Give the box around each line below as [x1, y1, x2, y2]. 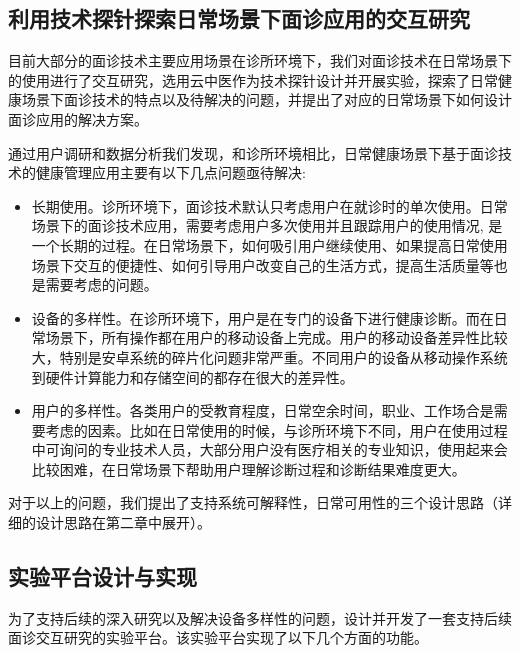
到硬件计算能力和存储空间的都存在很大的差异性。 [31, 366, 354, 387]
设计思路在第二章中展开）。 [35, 512, 211, 533]
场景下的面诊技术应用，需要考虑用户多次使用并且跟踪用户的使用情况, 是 [31, 215, 503, 236]
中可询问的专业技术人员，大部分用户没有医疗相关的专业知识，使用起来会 [31, 439, 508, 460]
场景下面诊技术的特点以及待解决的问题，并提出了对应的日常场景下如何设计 [21, 89, 512, 110]
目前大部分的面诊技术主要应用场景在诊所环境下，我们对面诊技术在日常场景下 [8, 50, 512, 71]
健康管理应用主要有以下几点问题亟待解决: [35, 162, 306, 183]
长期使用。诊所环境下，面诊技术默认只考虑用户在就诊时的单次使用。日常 [31, 195, 508, 216]
